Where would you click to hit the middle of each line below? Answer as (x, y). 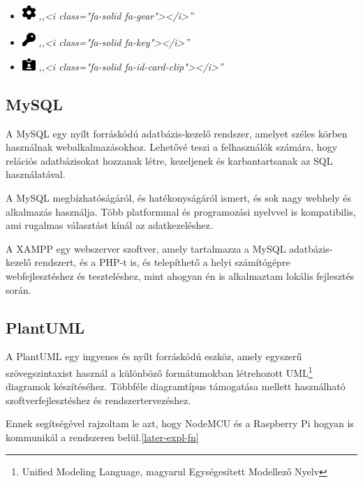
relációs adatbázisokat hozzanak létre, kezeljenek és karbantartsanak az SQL (169, 160)
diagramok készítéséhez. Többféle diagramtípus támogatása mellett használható (176, 386)
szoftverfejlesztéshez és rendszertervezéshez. (98, 400)
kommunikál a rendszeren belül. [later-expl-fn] (102, 437)
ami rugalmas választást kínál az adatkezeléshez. (109, 225)
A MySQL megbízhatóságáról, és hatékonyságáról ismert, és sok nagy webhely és (179, 198)
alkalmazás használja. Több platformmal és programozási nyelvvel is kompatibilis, (181, 211)
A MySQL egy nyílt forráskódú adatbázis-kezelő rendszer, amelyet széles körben (177, 133)
